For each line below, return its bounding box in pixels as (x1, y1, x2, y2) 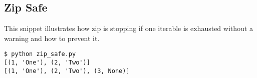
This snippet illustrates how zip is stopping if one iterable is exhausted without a (4, 23, 253, 33)
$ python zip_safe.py (4, 50, 76, 58)
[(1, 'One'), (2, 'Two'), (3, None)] (4, 67, 130, 74)
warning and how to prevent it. (4, 32, 100, 43)
